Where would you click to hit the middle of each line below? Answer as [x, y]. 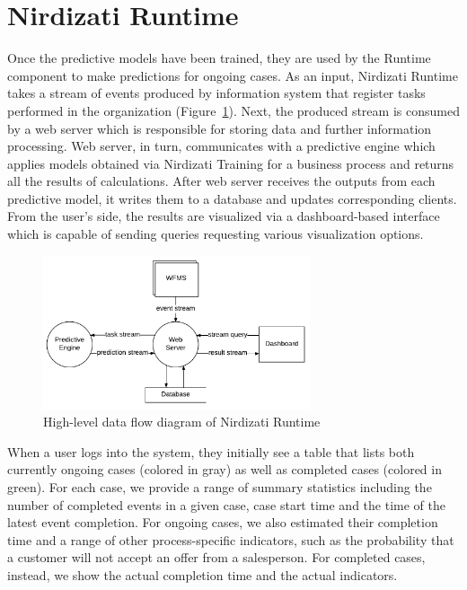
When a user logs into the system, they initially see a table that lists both [211, 451]
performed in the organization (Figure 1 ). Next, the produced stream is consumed [233, 110]
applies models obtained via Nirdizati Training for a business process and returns [231, 163]
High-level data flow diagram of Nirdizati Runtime [182, 422]
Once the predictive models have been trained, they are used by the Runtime [219, 58]
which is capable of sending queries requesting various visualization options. [216, 234]
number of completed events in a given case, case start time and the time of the [226, 504]
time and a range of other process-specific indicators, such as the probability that [231, 539]
